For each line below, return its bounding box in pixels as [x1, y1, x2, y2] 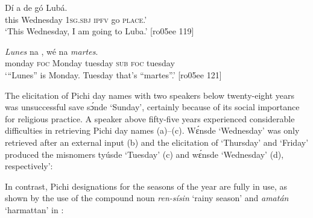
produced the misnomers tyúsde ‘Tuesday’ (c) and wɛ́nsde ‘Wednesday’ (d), [5, 148, 284, 160]
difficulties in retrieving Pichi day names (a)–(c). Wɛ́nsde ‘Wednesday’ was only [5, 124, 300, 137]
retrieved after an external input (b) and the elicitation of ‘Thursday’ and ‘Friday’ [5, 135, 309, 148]
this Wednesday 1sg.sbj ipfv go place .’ [5, 13, 147, 25]
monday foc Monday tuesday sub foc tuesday [5, 57, 175, 69]
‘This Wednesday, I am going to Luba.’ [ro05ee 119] [5, 25, 194, 37]
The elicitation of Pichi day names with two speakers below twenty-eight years [5, 89, 295, 101]
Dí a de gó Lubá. [5, 1, 68, 13]
